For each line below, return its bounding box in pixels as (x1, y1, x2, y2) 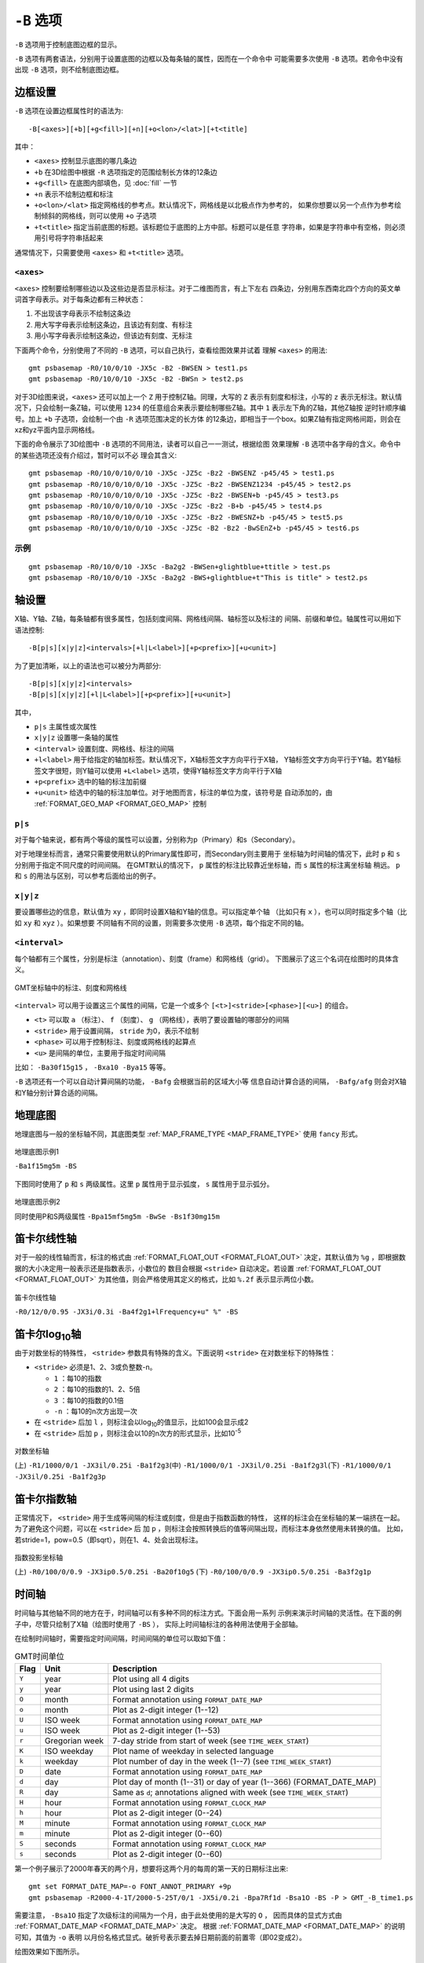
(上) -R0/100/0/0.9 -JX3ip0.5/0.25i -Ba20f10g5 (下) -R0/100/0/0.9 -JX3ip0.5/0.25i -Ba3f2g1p (14, 1567, 372, 1577)
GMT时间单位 (14, 1650, 64, 1661)
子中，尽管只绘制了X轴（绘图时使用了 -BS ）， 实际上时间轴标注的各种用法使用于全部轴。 (14, 1619, 302, 1629)
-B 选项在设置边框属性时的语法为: (14, 106, 123, 115)
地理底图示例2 (14, 1197, 60, 1207)
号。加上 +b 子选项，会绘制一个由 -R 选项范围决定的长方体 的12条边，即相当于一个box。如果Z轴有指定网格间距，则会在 (14, 414, 401, 423)
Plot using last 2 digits (112, 1683, 194, 1694)
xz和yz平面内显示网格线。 (14, 425, 99, 434)
